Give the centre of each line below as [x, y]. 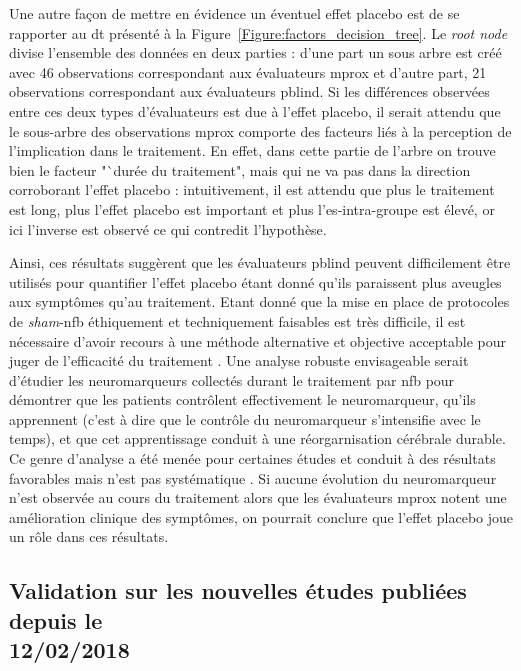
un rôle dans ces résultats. [89, 536]
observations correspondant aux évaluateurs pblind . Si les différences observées [249, 91]
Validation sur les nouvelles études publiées [238, 590]
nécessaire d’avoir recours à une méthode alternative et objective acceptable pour [258, 340]
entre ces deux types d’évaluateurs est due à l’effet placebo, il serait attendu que [255, 110]
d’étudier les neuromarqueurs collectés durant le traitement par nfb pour [232, 379]
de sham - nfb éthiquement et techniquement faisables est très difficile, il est [237, 320]
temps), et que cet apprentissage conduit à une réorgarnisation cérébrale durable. [257, 438]
